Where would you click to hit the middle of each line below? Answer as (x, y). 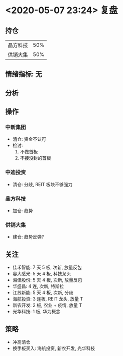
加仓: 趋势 (23, 211)
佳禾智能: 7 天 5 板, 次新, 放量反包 (47, 267)
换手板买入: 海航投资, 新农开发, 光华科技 (54, 348)
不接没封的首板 (35, 158)
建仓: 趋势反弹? (28, 237)
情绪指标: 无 (24, 74)
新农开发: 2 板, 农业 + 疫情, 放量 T (47, 305)
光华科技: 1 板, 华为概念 (36, 312)
